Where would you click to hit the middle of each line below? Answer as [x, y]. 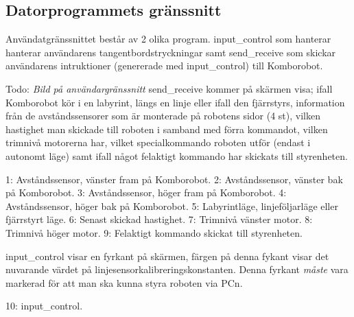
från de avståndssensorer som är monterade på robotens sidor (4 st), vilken [163, 116]
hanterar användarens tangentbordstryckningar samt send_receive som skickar [171, 52]
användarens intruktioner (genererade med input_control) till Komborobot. [164, 66]
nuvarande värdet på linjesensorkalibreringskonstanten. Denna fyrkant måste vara [177, 269]
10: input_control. [44, 306]
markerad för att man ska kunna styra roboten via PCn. [124, 282]
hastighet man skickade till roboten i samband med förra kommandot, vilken [167, 129]
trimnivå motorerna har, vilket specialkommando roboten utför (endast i [158, 142]
